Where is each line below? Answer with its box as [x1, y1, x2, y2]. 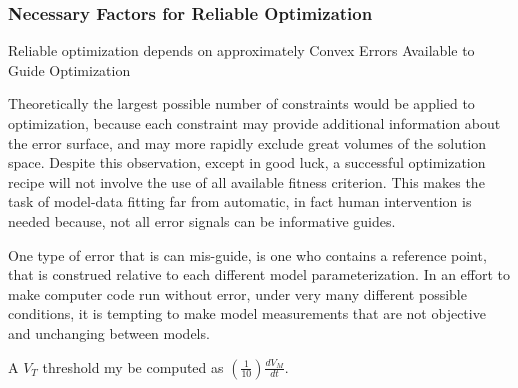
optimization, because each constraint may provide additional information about [8, 113, 501, 133]
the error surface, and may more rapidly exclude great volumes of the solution [8, 132, 487, 153]
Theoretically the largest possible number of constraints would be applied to [8, 93, 475, 114]
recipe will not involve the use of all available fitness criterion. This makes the [8, 171, 485, 192]
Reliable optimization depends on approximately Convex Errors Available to [8, 40, 475, 61]
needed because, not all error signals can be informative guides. [8, 210, 396, 231]
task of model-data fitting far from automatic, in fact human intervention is [8, 191, 472, 212]
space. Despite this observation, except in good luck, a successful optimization [8, 152, 486, 173]
